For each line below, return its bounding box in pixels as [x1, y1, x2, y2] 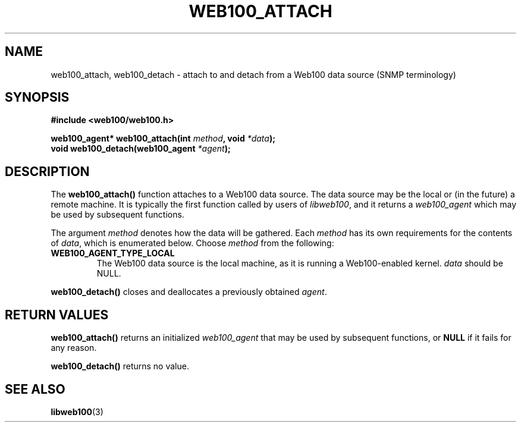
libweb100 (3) [51, 406, 103, 417]
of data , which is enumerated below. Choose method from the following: [51, 238, 334, 249]
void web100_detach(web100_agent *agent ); [51, 143, 231, 154]
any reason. [51, 343, 97, 353]
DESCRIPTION [5, 164, 90, 179]
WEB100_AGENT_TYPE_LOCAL [51, 248, 175, 259]
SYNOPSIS [5, 90, 70, 105]
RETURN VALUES [5, 307, 109, 322]
